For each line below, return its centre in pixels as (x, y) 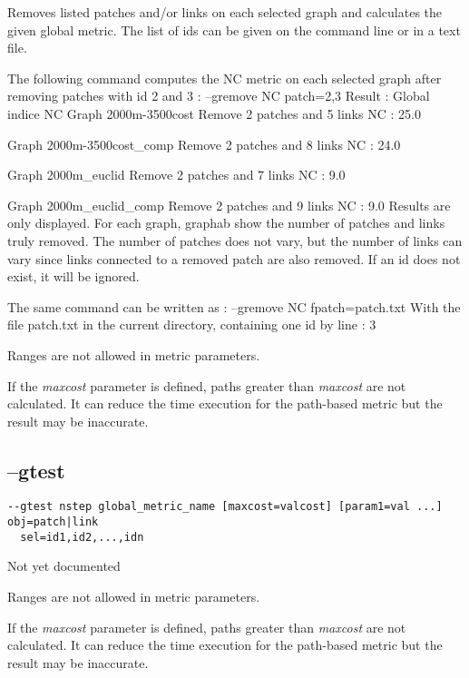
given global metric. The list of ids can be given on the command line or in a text (234, 29)
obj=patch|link (53, 522)
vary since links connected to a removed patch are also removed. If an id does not (234, 258)
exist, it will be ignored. (73, 276)
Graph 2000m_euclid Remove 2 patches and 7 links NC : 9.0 (176, 175)
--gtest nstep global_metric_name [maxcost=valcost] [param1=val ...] (225, 507)
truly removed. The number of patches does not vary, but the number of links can (235, 240)
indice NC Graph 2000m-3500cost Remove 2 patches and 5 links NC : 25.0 (214, 113)
